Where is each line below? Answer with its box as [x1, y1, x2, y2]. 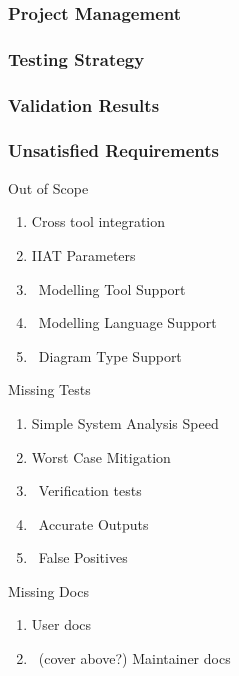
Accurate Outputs [38, 513, 149, 534]
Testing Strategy [8, 46, 145, 71]
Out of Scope [8, 177, 89, 198]
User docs [31, 614, 92, 635]
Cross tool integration [31, 211, 166, 232]
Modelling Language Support [38, 312, 217, 333]
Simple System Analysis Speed [31, 412, 219, 433]
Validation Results [8, 92, 160, 117]
